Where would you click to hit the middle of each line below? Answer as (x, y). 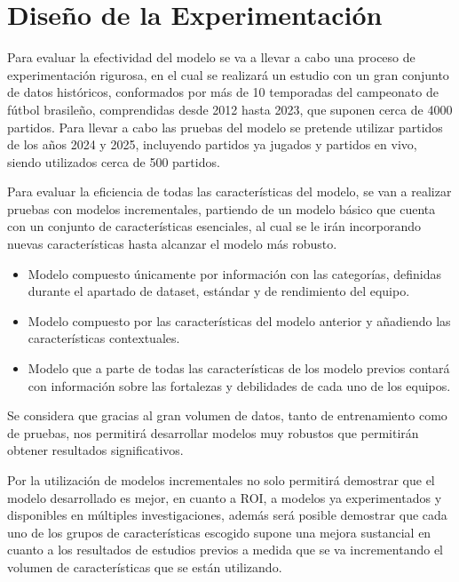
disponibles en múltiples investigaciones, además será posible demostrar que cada (227, 515)
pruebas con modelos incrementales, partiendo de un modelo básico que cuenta (222, 208)
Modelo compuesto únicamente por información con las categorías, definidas (234, 273)
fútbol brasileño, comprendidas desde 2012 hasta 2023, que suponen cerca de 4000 (230, 109)
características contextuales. (104, 338)
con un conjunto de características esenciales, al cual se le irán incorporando (214, 226)
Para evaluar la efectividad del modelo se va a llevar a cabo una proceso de (211, 57)
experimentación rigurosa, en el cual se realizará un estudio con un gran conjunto (228, 74)
